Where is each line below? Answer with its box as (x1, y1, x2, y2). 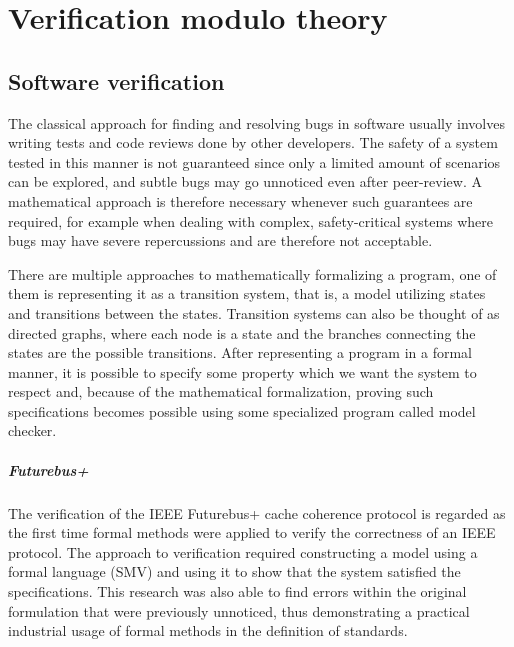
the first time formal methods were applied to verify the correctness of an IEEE (8, 522, 496, 543)
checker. (8, 420, 57, 441)
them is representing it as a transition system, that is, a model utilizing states (8, 283, 486, 304)
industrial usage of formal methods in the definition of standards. (8, 620, 408, 641)
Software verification (8, 65, 225, 96)
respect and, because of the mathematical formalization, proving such (8, 381, 434, 402)
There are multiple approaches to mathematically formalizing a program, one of (8, 263, 497, 284)
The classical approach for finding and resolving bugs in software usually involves (8, 112, 505, 133)
